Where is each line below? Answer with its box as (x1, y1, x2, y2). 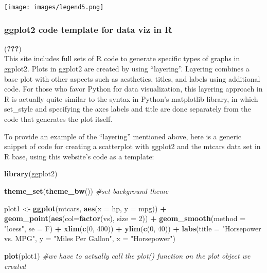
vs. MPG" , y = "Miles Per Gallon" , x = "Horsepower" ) (4, 233, 175, 244)
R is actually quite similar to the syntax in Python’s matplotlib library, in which (4, 93, 258, 104)
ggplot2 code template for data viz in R (4, 23, 172, 35)
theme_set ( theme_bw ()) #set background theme (4, 186, 169, 196)
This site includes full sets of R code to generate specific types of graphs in (4, 53, 240, 64)
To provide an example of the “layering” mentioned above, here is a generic (4, 131, 242, 141)
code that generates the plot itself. (4, 114, 113, 124)
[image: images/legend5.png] (4, 4, 104, 11)
